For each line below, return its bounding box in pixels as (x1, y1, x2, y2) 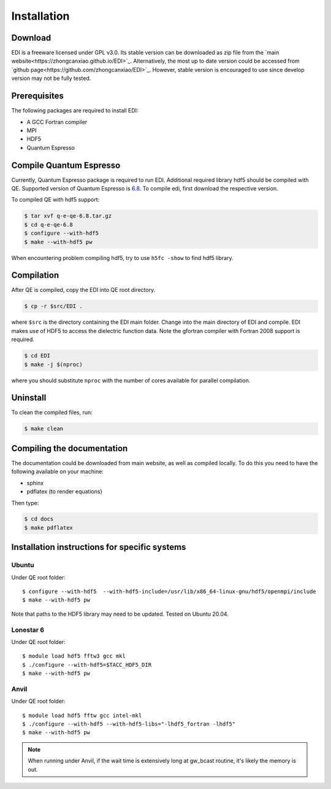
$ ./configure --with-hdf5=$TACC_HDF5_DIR (22, 661, 152, 668)
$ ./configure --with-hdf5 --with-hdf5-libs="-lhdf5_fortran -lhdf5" (22, 721, 236, 728)
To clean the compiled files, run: (11, 409, 93, 416)
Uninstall (11, 393, 47, 403)
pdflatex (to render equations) (26, 488, 102, 495)
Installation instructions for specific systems (11, 542, 186, 552)
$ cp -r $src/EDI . (24, 303, 83, 310)
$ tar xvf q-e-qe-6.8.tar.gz (24, 213, 112, 219)
